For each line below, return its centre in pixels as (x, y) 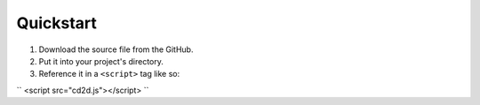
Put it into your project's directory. (101, 61)
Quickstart (57, 23)
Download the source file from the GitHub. (116, 49)
